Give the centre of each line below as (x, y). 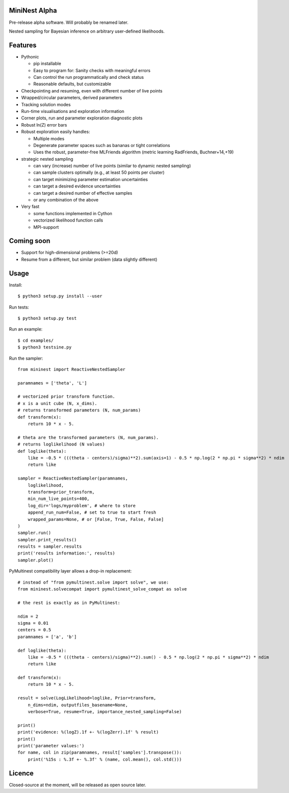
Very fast (30, 206)
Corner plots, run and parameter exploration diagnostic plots (82, 118)
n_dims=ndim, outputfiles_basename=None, (78, 705)
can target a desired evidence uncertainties (77, 186)
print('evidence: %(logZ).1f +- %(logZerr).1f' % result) (88, 732)
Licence (21, 773)
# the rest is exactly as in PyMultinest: (69, 603)
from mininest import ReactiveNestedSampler (72, 369)
